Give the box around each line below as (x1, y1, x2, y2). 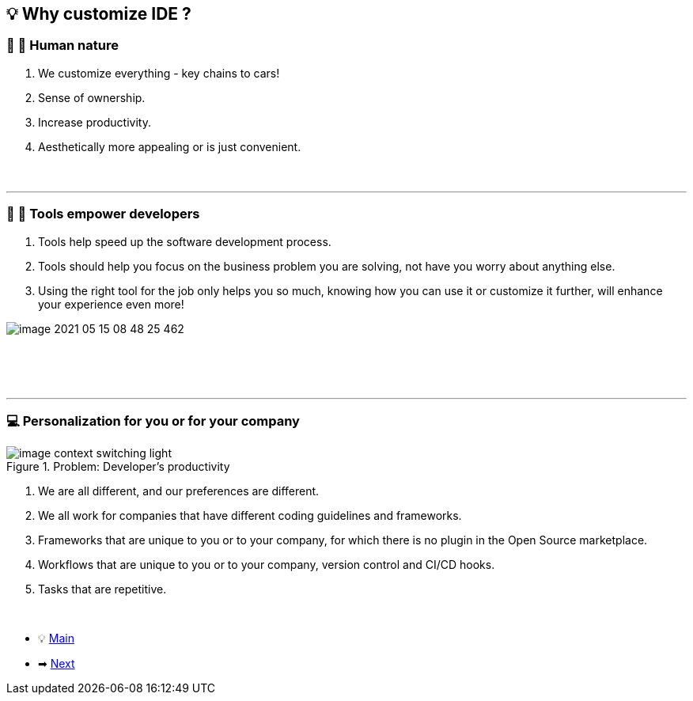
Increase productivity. (38, 115, 151, 129)
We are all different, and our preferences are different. (38, 484, 320, 498)
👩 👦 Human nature (6, 37, 119, 54)
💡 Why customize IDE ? (6, 4, 191, 24)
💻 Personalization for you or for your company (6, 412, 300, 429)
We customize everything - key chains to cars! (38, 66, 280, 80)
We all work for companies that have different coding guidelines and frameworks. (38, 509, 462, 523)
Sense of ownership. (38, 90, 146, 104)
